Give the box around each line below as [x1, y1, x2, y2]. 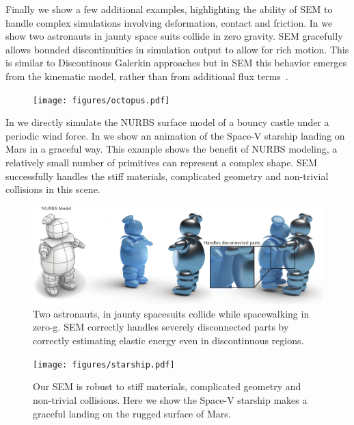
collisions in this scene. [5, 182, 100, 196]
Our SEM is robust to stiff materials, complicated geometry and [33, 379, 301, 394]
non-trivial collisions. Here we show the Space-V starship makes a [33, 392, 308, 407]
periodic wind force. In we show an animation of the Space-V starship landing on [5, 128, 345, 142]
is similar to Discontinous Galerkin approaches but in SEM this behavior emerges [5, 55, 347, 70]
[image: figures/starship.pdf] [33, 359, 175, 370]
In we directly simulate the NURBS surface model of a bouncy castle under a [5, 115, 329, 129]
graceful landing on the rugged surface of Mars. [33, 406, 231, 420]
